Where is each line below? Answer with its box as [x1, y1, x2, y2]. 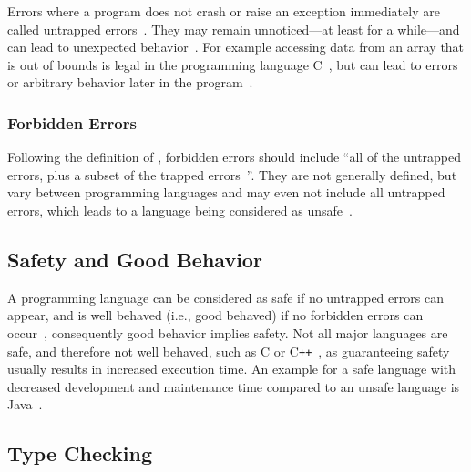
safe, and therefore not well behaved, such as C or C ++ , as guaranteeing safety [7, 341, 450, 360]
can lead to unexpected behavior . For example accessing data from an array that [7, 37, 465, 56]
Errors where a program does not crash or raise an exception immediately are [7, 2, 440, 20]
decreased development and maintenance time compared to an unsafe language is [7, 377, 460, 396]
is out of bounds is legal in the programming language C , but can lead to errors [7, 55, 458, 74]
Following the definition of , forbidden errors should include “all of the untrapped [7, 147, 462, 166]
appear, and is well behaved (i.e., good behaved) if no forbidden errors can [7, 306, 424, 325]
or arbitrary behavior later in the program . [7, 73, 253, 92]
